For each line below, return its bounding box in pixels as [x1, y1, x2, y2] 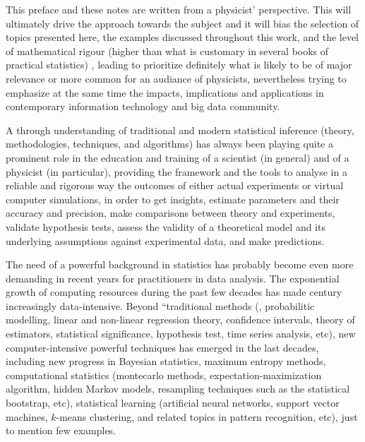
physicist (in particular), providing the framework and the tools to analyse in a [6, 164, 347, 179]
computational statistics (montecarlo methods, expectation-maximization [6, 367, 322, 382]
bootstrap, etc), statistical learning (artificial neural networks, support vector [6, 395, 340, 410]
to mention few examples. [6, 423, 116, 438]
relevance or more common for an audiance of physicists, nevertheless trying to [6, 71, 347, 85]
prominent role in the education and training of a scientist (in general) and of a [6, 150, 349, 165]
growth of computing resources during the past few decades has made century [6, 285, 342, 299]
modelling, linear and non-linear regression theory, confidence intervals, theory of [6, 312, 355, 327]
